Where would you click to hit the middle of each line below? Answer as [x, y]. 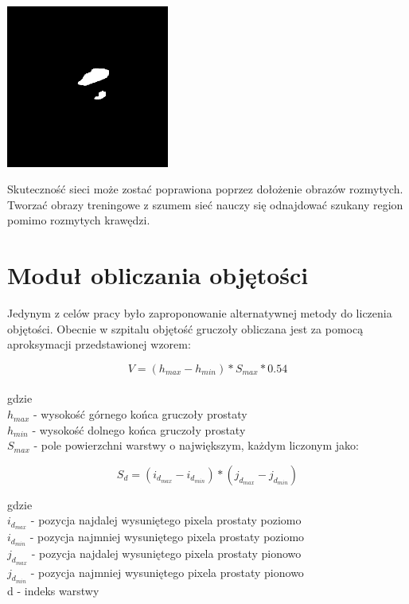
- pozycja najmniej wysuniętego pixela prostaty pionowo [167, 572]
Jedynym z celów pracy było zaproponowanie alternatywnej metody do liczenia [200, 313]
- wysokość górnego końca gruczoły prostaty [140, 414]
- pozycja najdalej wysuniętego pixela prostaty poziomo [166, 520]
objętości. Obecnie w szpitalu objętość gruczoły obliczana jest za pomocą [185, 328]
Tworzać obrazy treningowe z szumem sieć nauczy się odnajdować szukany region [205, 204]
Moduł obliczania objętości [158, 275]
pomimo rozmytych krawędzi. [79, 220]
